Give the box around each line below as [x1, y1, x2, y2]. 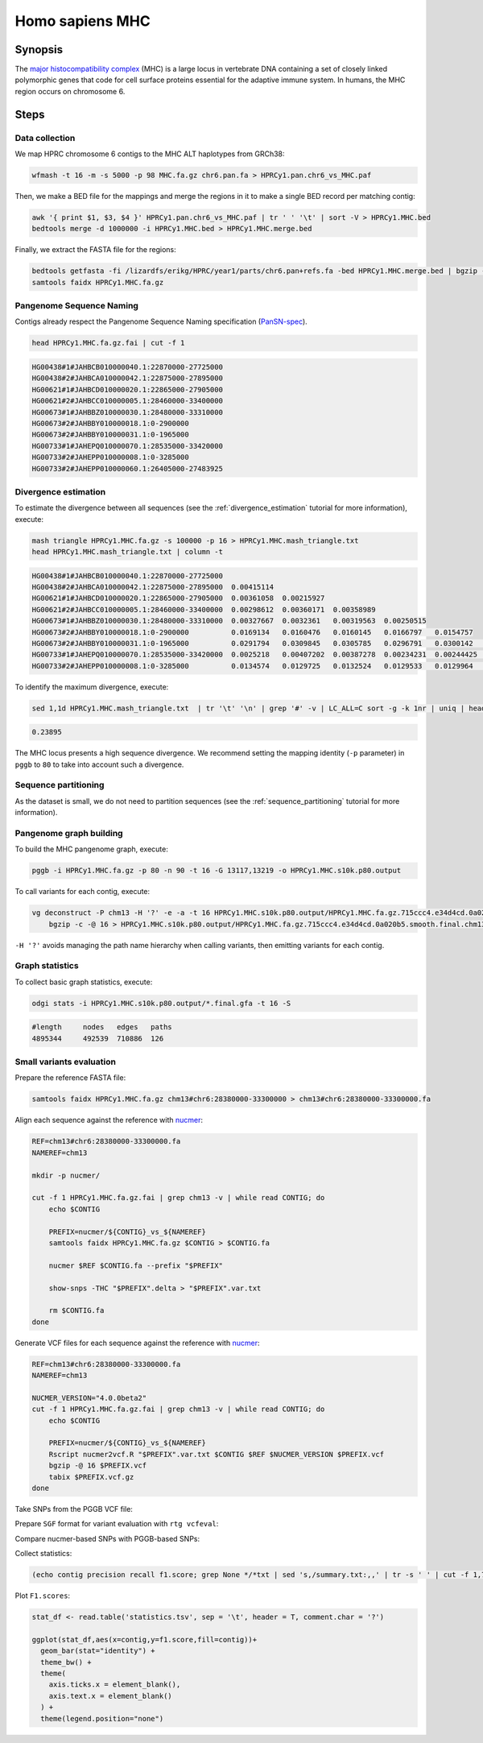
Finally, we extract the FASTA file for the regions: [14, 245, 176, 255]
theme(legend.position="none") [40, 1714, 164, 1723]
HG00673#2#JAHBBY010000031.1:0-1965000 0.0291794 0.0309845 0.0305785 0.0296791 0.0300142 [31, 639, 474, 648]
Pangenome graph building [14, 827, 124, 838]
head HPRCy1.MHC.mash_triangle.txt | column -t [31, 548, 223, 557]
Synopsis [14, 43, 64, 56]
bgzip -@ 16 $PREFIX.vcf [48, 1461, 147, 1470]
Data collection [14, 132, 76, 143]
